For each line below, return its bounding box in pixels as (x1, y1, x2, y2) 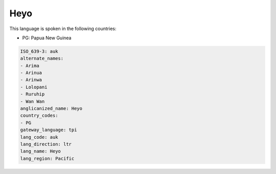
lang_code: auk (20, 134, 58, 140)
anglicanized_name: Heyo (20, 106, 83, 112)
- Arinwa (20, 77, 42, 83)
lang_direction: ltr (20, 141, 72, 147)
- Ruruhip (20, 91, 45, 97)
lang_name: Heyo (20, 148, 61, 154)
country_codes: (20, 113, 58, 118)
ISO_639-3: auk (20, 48, 58, 54)
